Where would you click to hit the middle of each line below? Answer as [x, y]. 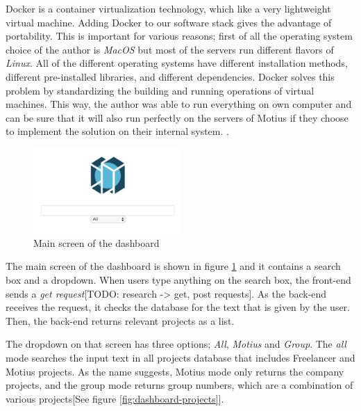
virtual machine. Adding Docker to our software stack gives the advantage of [169, 22]
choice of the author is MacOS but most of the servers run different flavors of [170, 49]
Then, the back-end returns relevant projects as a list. [120, 320]
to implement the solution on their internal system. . [117, 131]
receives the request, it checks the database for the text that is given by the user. [178, 307]
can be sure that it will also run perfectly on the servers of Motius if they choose [177, 117]
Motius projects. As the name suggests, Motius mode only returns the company [175, 371]
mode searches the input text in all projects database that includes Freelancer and [180, 358]
